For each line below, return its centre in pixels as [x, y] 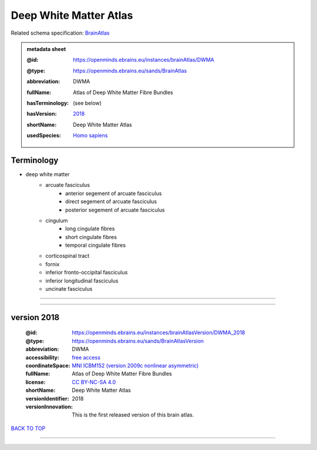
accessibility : [43, 357]
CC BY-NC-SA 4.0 [94, 382]
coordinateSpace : [48, 366]
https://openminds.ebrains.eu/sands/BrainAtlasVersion [138, 341]
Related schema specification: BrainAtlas [60, 33]
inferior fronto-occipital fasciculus [87, 273]
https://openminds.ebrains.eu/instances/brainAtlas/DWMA [144, 60]
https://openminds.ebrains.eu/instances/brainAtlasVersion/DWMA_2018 [158, 333]
